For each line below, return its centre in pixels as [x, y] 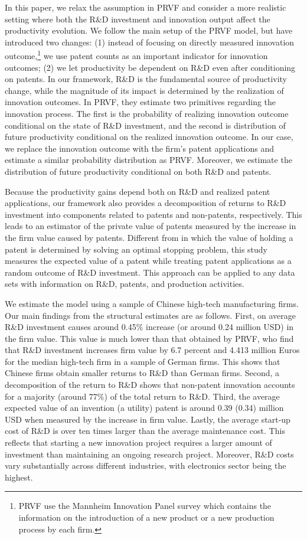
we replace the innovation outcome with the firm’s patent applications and [140, 148]
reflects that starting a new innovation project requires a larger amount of [138, 442]
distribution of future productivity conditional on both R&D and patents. [138, 171]
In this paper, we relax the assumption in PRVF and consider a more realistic [146, 7]
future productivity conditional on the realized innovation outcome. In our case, [149, 137]
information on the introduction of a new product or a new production [146, 517]
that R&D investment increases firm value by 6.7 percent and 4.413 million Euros [152, 350]
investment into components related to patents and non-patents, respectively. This [153, 214]
